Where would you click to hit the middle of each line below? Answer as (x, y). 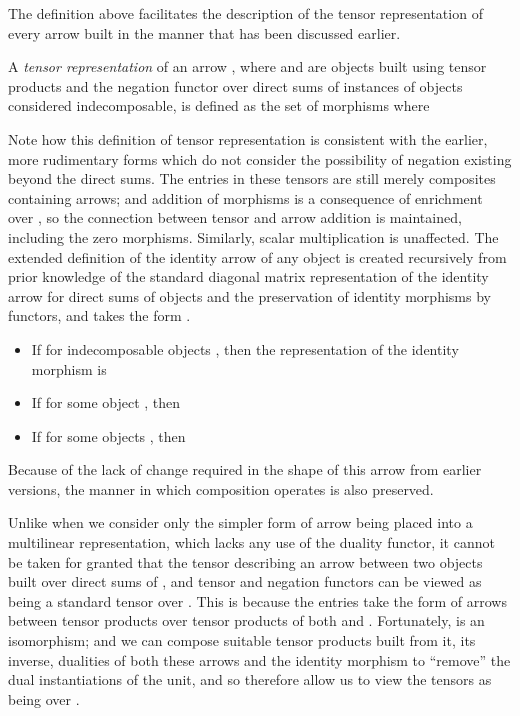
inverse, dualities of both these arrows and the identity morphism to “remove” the (259, 659)
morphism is (69, 368)
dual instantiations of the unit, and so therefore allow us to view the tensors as (250, 679)
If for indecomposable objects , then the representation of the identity (245, 348)
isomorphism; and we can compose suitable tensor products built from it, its (242, 640)
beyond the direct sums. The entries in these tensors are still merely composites (252, 178)
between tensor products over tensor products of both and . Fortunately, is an (246, 620)
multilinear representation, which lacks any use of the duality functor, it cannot (251, 542)
